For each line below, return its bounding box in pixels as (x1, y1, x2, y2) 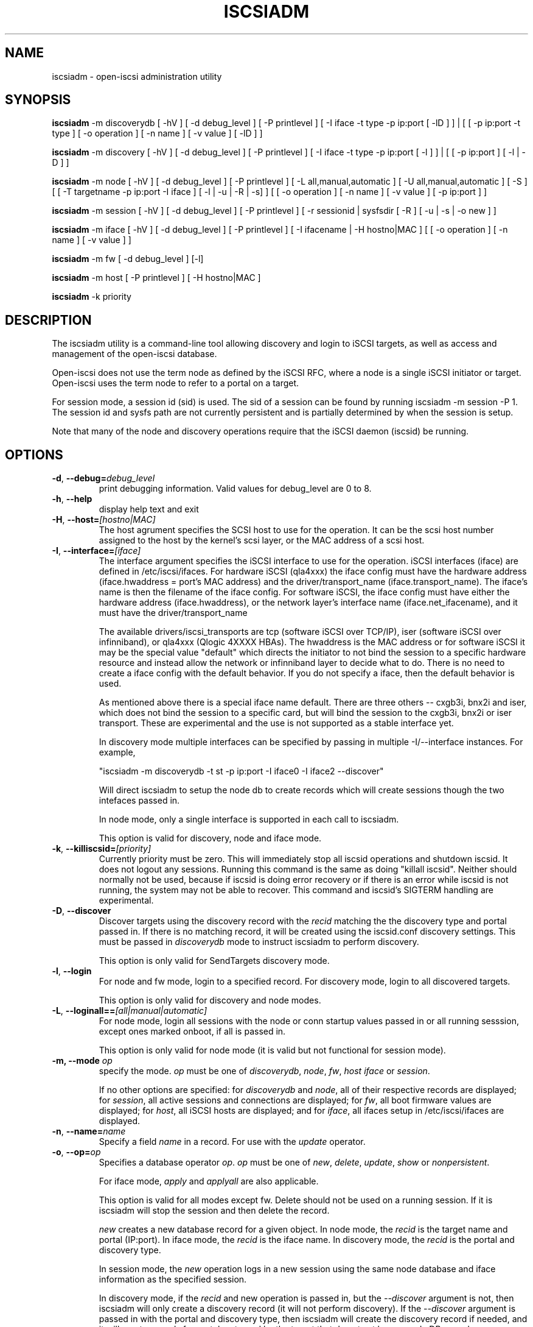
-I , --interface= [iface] (52, 545, 141, 556)
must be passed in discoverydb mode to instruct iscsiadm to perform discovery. (99, 936, 419, 947)
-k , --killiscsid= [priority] (52, 843, 152, 854)
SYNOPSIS (5, 92, 71, 108)
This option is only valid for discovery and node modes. (99, 995, 321, 1006)
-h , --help (52, 494, 92, 504)
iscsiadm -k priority (52, 291, 131, 302)
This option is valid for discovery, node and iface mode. (99, 833, 322, 844)
